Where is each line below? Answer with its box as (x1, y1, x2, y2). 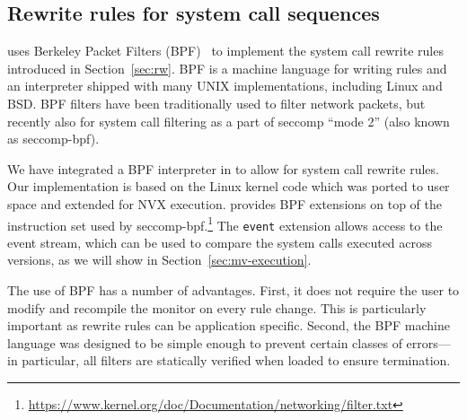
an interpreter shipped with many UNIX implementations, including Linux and (7, 76, 443, 95)
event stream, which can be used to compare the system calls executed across (7, 232, 433, 251)
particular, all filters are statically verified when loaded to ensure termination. (22, 351, 451, 370)
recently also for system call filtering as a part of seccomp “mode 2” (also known (7, 111, 450, 130)
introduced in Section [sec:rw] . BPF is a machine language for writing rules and (7, 58, 447, 77)
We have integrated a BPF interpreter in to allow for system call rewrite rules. (7, 159, 439, 178)
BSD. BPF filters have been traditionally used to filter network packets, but (7, 93, 426, 112)
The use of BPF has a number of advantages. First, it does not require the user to (7, 281, 460, 300)
